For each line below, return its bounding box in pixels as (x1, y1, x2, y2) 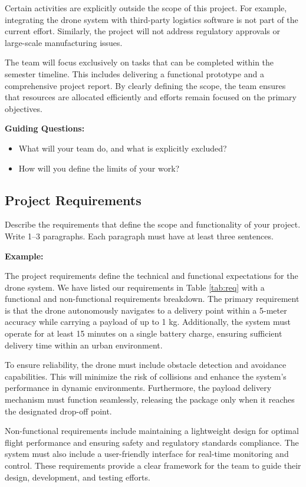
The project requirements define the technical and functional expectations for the (5, 269, 298, 282)
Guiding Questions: (5, 122, 85, 134)
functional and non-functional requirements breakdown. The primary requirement (5, 292, 300, 305)
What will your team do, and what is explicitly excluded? (18, 142, 227, 154)
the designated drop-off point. (5, 404, 112, 417)
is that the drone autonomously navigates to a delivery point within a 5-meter (5, 304, 287, 316)
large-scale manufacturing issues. (5, 36, 123, 48)
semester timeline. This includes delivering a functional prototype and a (5, 67, 264, 80)
